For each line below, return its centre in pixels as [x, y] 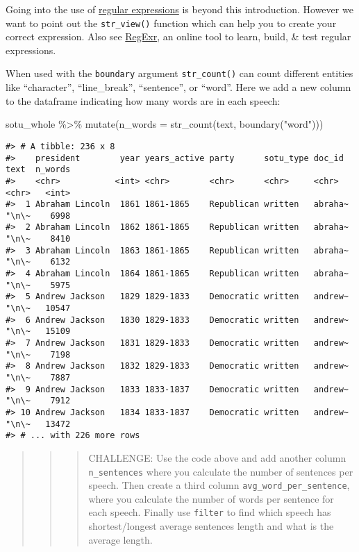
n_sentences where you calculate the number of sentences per [221, 471]
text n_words [38, 170]
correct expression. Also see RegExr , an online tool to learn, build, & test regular [178, 36]
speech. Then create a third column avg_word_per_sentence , [219, 485]
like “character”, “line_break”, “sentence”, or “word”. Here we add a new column [178, 87]
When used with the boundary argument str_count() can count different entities [179, 73]
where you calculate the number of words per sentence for [211, 498]
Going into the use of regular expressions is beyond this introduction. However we [179, 9]
